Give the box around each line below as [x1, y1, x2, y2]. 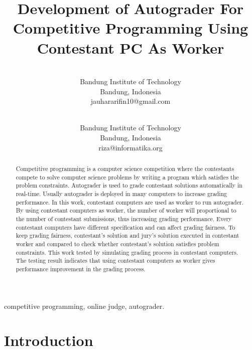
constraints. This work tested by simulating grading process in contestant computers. [16, 248, 238, 256]
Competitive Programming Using [13, 18, 248, 38]
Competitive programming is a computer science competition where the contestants [16, 164, 234, 173]
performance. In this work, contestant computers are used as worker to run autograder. [16, 198, 243, 206]
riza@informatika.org [98, 142, 163, 152]
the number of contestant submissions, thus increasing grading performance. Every [16, 214, 232, 223]
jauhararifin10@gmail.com [90, 96, 171, 106]
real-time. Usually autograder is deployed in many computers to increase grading [16, 190, 227, 198]
